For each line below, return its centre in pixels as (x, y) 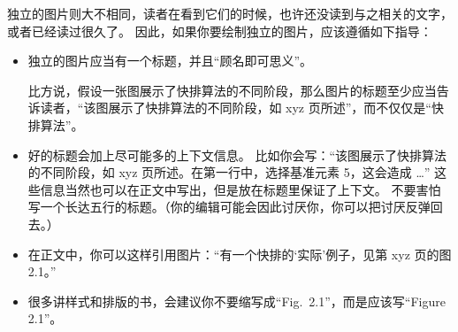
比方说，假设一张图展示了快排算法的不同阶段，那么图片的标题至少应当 (232, 90)
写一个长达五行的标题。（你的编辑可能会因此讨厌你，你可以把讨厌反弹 (229, 207)
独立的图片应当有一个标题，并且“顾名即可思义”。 (170, 61)
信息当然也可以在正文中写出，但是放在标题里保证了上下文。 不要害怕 (240, 189)
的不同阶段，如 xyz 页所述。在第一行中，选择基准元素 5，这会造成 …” (229, 172)
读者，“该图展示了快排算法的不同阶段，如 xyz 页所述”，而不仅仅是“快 (242, 108)
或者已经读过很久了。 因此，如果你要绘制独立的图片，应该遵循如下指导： (220, 31)
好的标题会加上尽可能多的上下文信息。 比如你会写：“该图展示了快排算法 (237, 154)
